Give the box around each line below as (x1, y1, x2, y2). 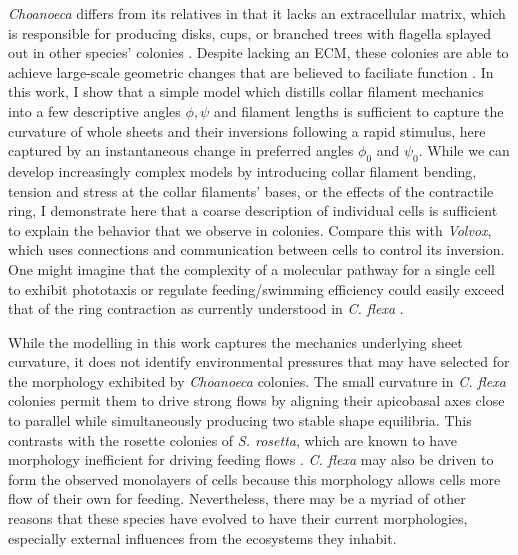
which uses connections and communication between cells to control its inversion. (8, 239, 505, 260)
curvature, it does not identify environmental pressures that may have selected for (8, 351, 510, 372)
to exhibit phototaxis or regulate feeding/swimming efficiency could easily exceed (8, 278, 505, 299)
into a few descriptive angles (8, 100, 181, 121)
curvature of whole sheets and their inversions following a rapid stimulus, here (8, 120, 486, 141)
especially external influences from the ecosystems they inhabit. (8, 527, 397, 548)
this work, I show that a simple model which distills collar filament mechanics (8, 81, 484, 102)
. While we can (418, 140, 510, 161)
